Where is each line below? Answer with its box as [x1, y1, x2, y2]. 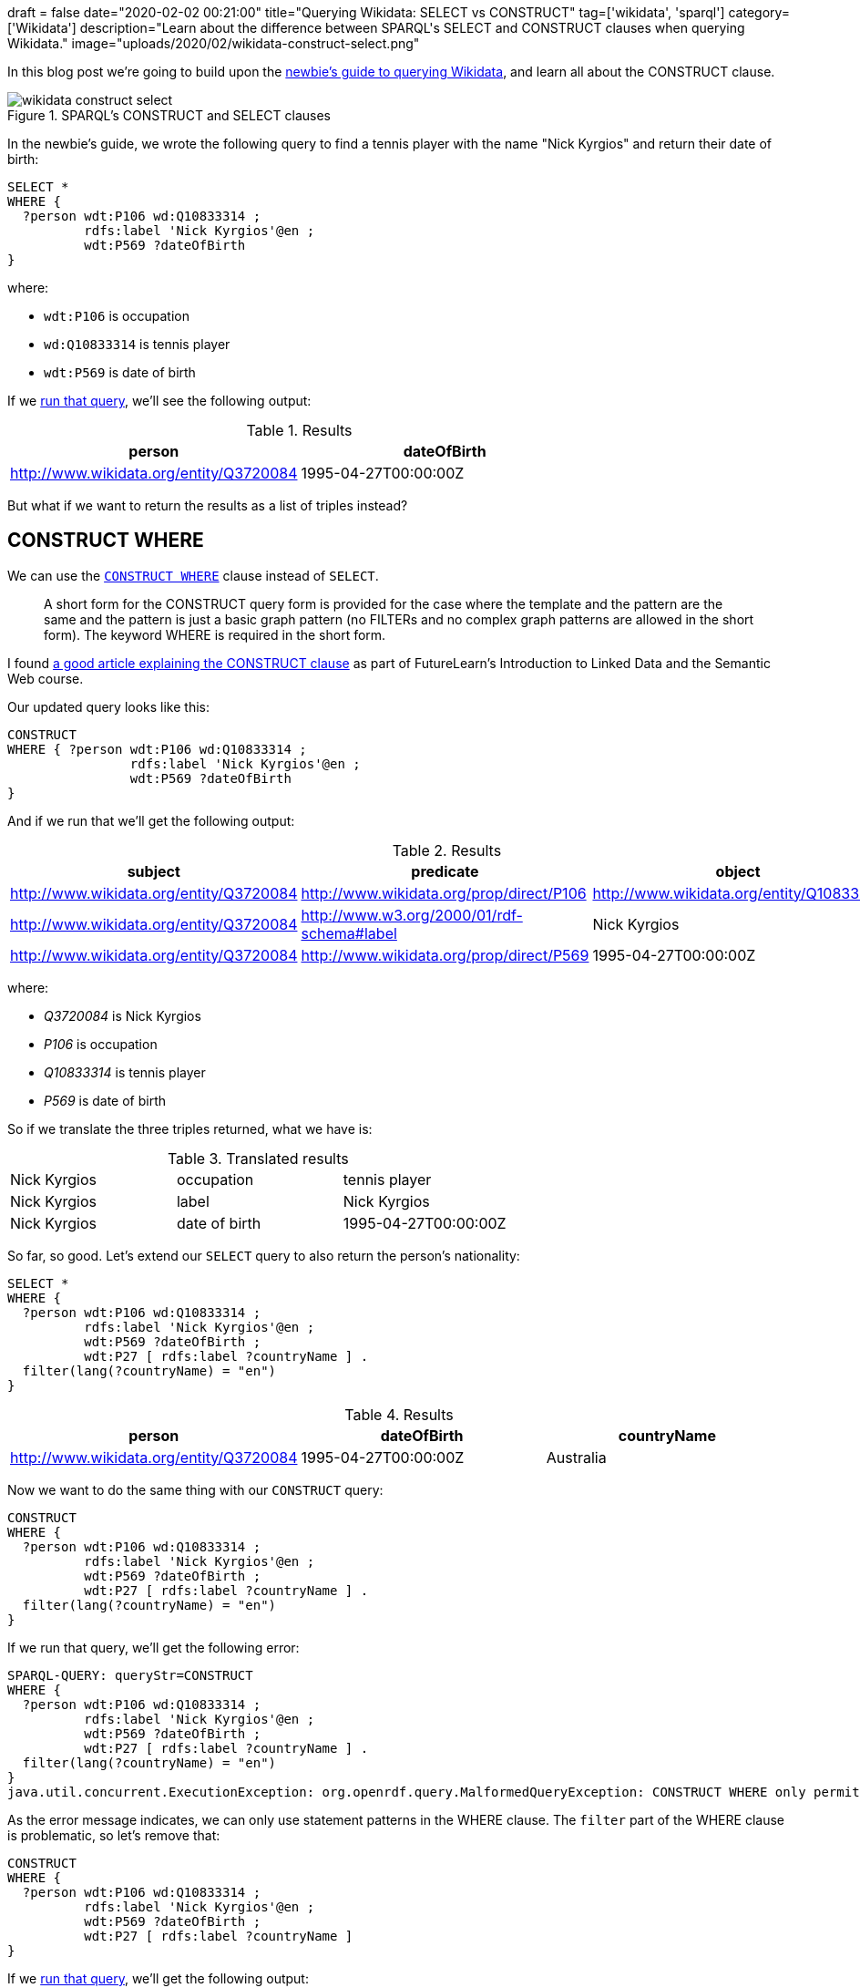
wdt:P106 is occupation [44, 308, 189, 324]
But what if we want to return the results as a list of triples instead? [7, 498, 408, 513]
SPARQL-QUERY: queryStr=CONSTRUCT [7, 1667, 253, 1683]
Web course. [7, 670, 84, 686]
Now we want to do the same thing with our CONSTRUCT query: [7, 1481, 384, 1498]
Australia [546, 1447, 607, 1467]
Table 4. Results [344, 1405, 454, 1424]
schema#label [301, 923, 397, 942]
